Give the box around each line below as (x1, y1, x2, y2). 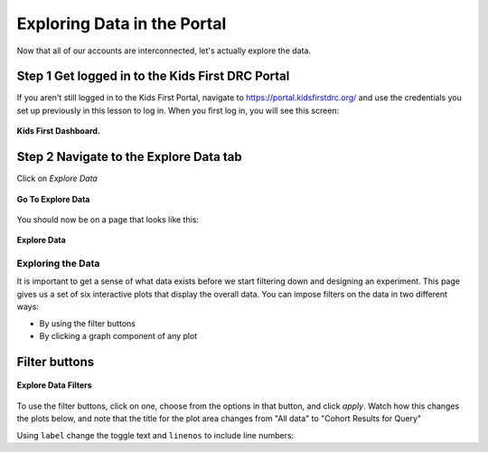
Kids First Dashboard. (16, 126, 101, 137)
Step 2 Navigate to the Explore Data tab (16, 149, 243, 165)
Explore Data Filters (16, 380, 92, 391)
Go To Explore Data (16, 193, 90, 204)
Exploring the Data (16, 258, 100, 270)
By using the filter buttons (39, 317, 136, 329)
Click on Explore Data (16, 173, 99, 184)
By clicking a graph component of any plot (39, 331, 198, 342)
